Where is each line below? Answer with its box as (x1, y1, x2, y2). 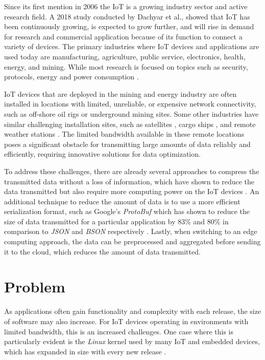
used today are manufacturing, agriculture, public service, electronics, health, (4, 51, 246, 61)
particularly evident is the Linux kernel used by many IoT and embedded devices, (4, 336, 260, 347)
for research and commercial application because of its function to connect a (4, 31, 243, 41)
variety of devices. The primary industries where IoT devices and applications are (4, 41, 259, 52)
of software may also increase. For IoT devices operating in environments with (4, 315, 249, 326)
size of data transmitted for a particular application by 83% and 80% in (4, 216, 229, 226)
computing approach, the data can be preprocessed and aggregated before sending (4, 236, 261, 247)
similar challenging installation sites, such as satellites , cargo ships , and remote (4, 118, 256, 129)
